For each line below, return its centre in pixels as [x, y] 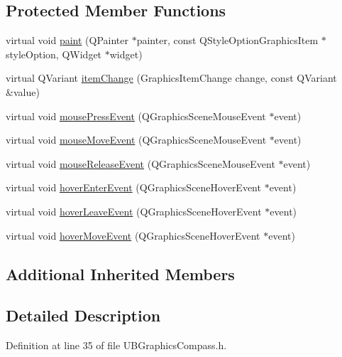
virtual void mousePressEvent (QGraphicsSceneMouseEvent [136, 116]
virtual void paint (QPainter [67, 40]
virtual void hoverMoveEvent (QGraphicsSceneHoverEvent [133, 235]
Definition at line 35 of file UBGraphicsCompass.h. [116, 345]
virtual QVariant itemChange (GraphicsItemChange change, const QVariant [171, 78]
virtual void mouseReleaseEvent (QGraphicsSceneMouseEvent [140, 163]
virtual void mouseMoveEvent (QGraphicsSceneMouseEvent [136, 140]
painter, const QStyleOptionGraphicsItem [227, 40]
